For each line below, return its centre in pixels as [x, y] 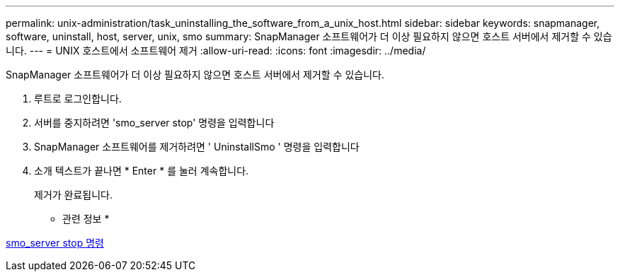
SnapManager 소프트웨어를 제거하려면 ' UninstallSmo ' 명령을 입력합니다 [197, 147]
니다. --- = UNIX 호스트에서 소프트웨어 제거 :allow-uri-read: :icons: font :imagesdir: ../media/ [216, 51]
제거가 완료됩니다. [74, 195]
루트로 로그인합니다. [78, 99]
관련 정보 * [86, 219]
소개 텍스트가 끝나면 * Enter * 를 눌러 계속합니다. [142, 171]
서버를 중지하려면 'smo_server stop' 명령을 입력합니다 [154, 123]
